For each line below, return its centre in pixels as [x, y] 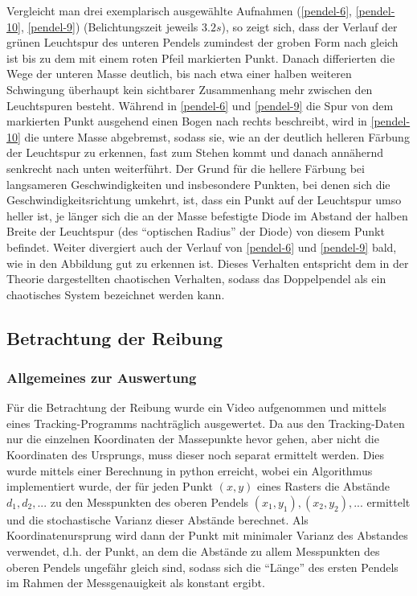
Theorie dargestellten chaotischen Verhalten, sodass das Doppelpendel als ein [196, 279]
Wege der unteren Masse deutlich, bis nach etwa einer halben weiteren [179, 74]
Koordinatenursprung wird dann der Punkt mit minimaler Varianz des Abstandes [207, 535]
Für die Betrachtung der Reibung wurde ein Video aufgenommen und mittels [196, 407]
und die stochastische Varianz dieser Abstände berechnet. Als [157, 519]
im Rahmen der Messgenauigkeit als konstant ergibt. [136, 583]
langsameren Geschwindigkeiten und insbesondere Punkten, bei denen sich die [198, 184]
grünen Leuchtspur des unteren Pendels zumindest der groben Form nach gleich [202, 42]
